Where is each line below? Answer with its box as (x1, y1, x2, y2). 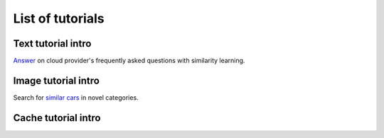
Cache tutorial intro (13, 112, 101, 124)
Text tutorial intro (13, 38, 92, 50)
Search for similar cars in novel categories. (13, 93, 139, 102)
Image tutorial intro (13, 74, 100, 86)
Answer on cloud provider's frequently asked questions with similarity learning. (13, 57, 245, 65)
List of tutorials (13, 11, 105, 26)
